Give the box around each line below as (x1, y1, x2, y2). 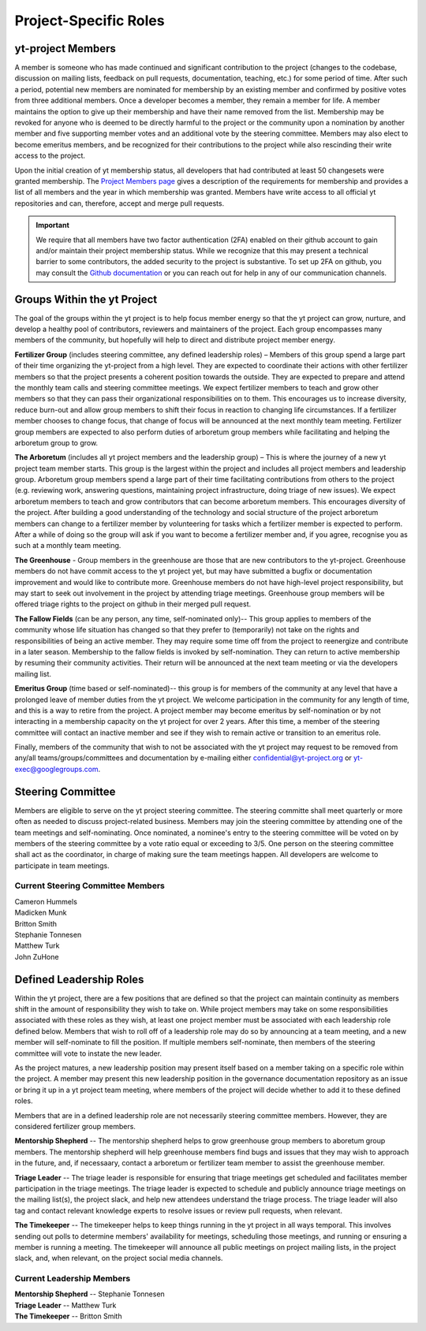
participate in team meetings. (14, 860, 110, 871)
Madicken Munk (14, 908, 67, 918)
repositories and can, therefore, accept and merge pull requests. (14, 198, 225, 208)
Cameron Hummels (14, 897, 78, 906)
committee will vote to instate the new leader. (14, 1049, 162, 1058)
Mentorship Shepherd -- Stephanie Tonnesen (14, 1289, 165, 1299)
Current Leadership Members (14, 1273, 131, 1284)
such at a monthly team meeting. (14, 541, 121, 550)
